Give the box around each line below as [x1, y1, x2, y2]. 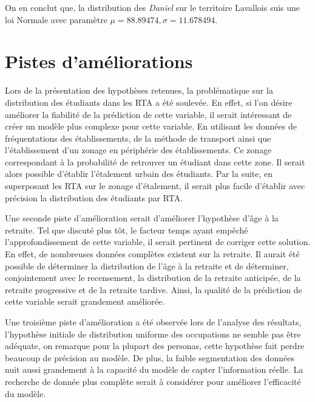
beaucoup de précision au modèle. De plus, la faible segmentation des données [5, 351, 294, 364]
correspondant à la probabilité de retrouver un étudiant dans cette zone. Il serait [5, 155, 305, 168]
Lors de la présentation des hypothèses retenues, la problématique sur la [5, 84, 273, 97]
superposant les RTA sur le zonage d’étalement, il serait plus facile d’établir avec [5, 179, 305, 192]
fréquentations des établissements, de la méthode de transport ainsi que [5, 131, 271, 144]
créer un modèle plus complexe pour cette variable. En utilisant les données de [5, 120, 297, 133]
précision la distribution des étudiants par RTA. [5, 191, 183, 204]
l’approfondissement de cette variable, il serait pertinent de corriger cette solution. [5, 235, 311, 248]
